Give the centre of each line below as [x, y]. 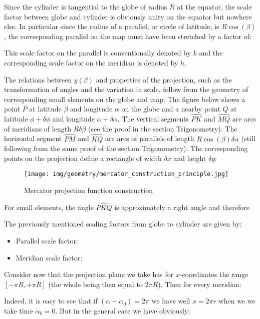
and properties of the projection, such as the [164, 79]
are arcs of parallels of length [150, 138]
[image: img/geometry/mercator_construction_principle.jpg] [126, 174]
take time [19, 310]
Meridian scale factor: [49, 257]
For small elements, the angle [49, 207]
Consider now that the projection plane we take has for [89, 274]
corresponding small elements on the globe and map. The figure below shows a [125, 99]
